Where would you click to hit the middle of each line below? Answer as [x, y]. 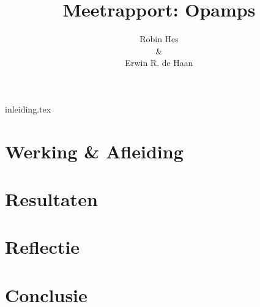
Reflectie [43, 247]
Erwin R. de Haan [159, 63]
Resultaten [51, 199]
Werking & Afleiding [94, 151]
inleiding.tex [28, 109]
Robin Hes [159, 39]
